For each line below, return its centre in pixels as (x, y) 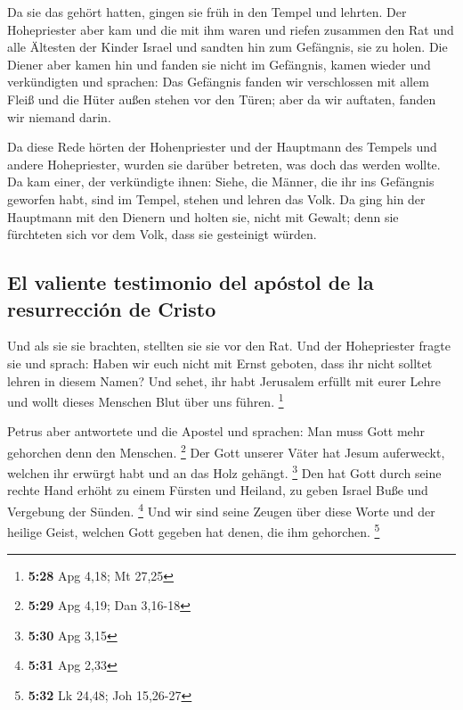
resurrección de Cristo (112, 308)
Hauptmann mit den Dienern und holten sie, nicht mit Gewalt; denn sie (203, 216)
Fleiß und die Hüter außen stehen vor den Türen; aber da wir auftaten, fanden (222, 99)
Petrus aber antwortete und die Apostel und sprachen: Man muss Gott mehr (216, 431)
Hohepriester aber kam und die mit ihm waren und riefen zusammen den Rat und (231, 29)
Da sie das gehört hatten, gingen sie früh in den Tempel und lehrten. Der (207, 12)
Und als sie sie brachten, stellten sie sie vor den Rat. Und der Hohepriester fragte (229, 346)
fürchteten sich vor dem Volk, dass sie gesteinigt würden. (162, 234)
